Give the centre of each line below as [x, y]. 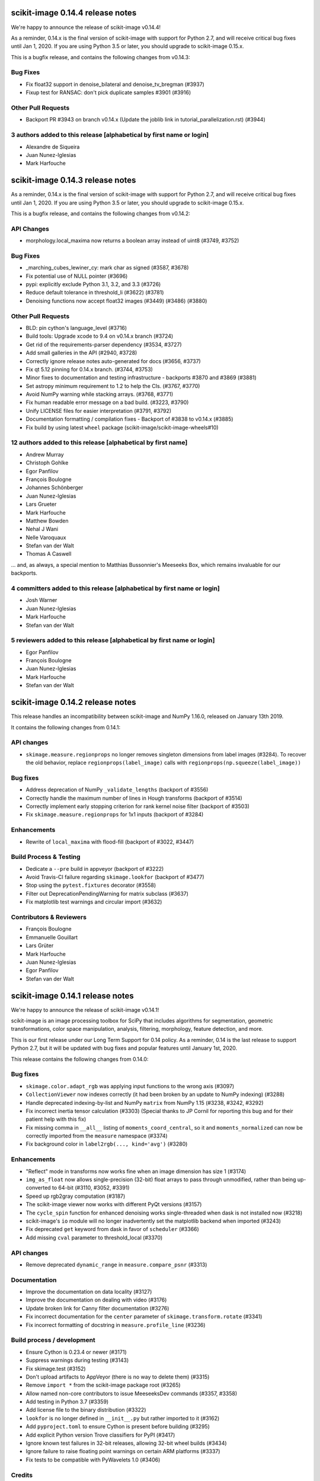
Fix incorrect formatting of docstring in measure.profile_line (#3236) [116, 1325]
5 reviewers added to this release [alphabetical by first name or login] [113, 640]
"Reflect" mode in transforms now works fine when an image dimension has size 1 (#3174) [136, 1171]
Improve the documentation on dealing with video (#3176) [96, 1300]
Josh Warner [41, 600]
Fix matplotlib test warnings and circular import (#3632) [94, 902]
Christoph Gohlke [47, 463]
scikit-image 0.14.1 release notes [73, 996]
